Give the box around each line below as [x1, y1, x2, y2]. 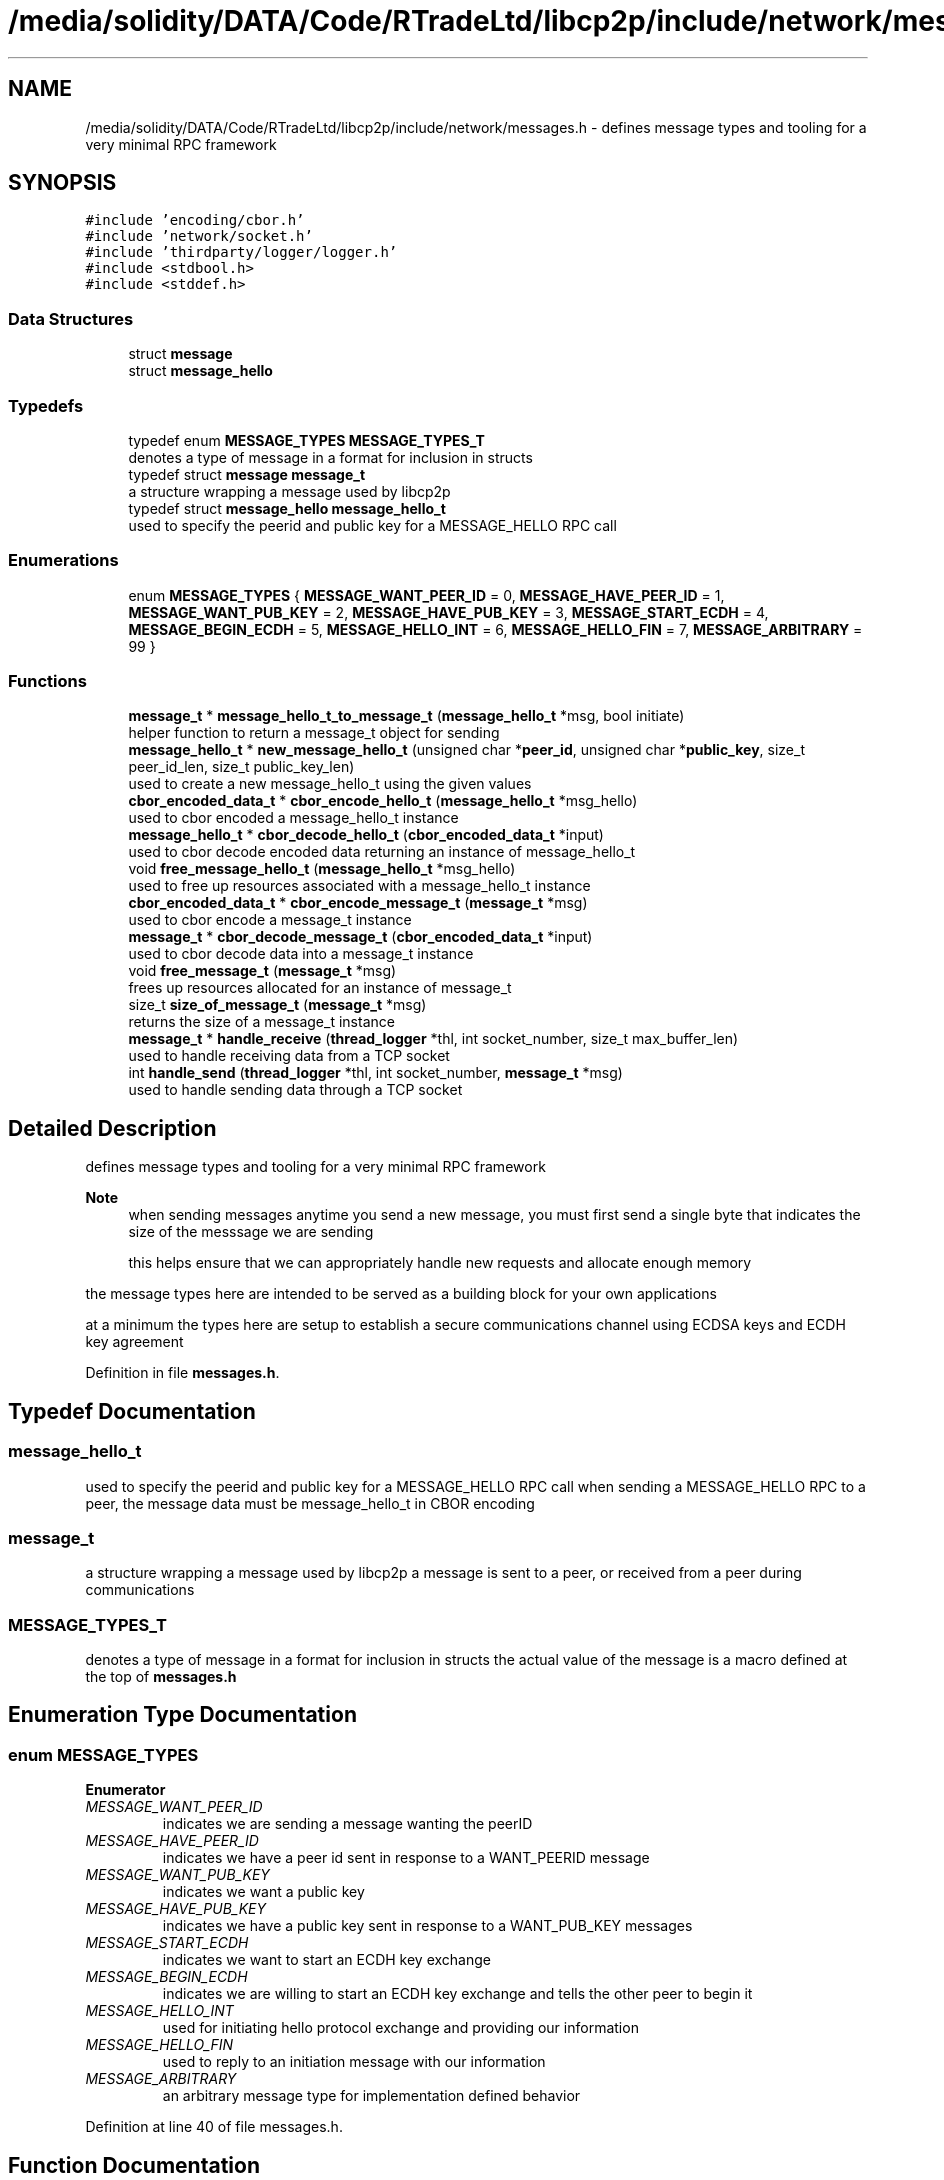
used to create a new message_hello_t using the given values [128, 775, 532, 793]
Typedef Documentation [8, 1398, 256, 1424]
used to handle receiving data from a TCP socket [128, 1047, 450, 1065]
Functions [8, 671, 87, 692]
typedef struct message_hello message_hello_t [128, 499, 446, 517]
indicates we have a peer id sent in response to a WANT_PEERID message [162, 1849, 650, 1867]
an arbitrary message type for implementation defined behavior [162, 2087, 581, 2105]
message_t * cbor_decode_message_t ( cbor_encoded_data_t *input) [128, 928, 593, 946]
